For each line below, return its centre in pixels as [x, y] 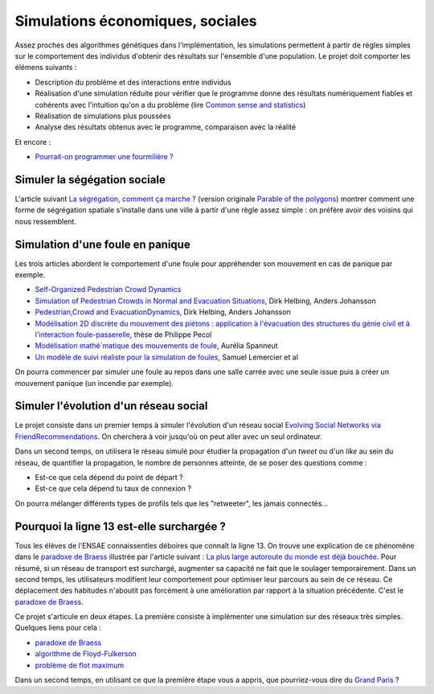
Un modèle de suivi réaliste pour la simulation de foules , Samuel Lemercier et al [167, 357]
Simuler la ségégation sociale [90, 180]
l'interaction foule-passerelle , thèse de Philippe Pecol [123, 335]
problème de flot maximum [80, 665]
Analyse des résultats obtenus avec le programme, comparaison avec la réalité [166, 127]
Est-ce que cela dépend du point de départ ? [109, 478]
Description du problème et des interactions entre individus [133, 82]
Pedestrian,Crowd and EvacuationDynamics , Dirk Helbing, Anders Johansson [163, 312]
